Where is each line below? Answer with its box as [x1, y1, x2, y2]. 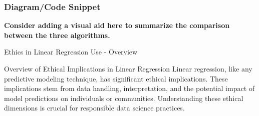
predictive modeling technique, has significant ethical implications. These [4, 73, 228, 83]
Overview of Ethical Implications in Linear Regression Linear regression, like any [4, 63, 252, 73]
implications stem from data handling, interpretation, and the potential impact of [4, 83, 255, 93]
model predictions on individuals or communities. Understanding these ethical [4, 92, 243, 103]
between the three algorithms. [4, 29, 110, 40]
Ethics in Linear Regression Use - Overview [4, 46, 138, 57]
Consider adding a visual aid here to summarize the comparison [4, 20, 230, 30]
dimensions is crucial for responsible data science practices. [4, 102, 185, 113]
